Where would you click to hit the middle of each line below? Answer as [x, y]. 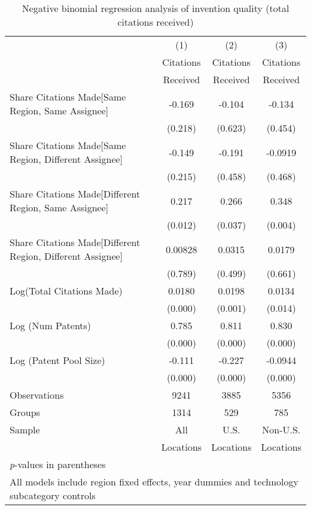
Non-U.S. [281, 429]
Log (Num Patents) [51, 325]
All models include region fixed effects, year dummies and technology [154, 482]
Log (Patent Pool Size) [57, 360]
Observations [37, 395]
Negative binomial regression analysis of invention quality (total [155, 8]
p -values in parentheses [58, 464]
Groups [25, 412]
